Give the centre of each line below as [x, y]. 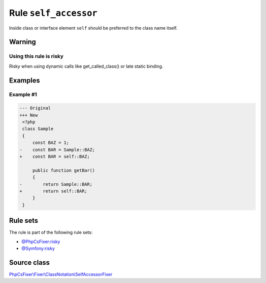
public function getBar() [64, 170]
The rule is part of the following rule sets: [51, 233]
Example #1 [23, 95]
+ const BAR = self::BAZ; [55, 156]
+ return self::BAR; [53, 191]
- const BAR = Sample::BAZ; [57, 150]
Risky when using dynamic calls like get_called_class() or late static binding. [86, 66]
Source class [30, 263]
